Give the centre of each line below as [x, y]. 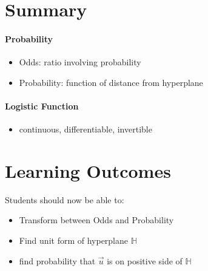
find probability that [57, 260]
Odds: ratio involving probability [80, 62]
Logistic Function [42, 106]
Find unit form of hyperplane [74, 240]
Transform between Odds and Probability [96, 220]
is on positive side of [145, 260]
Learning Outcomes [88, 170]
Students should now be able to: [65, 199]
